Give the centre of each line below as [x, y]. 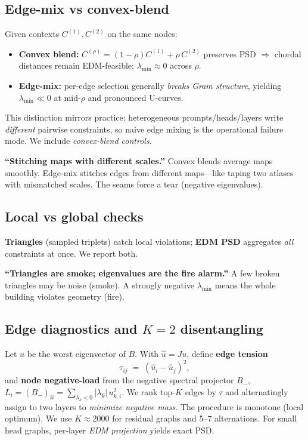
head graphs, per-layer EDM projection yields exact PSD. [110, 430]
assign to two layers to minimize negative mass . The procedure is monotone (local [154, 406]
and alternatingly [257, 391]
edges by [200, 391]
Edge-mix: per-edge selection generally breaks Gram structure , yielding [150, 85]
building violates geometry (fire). [65, 296]
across [181, 65]
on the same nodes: [142, 34]
